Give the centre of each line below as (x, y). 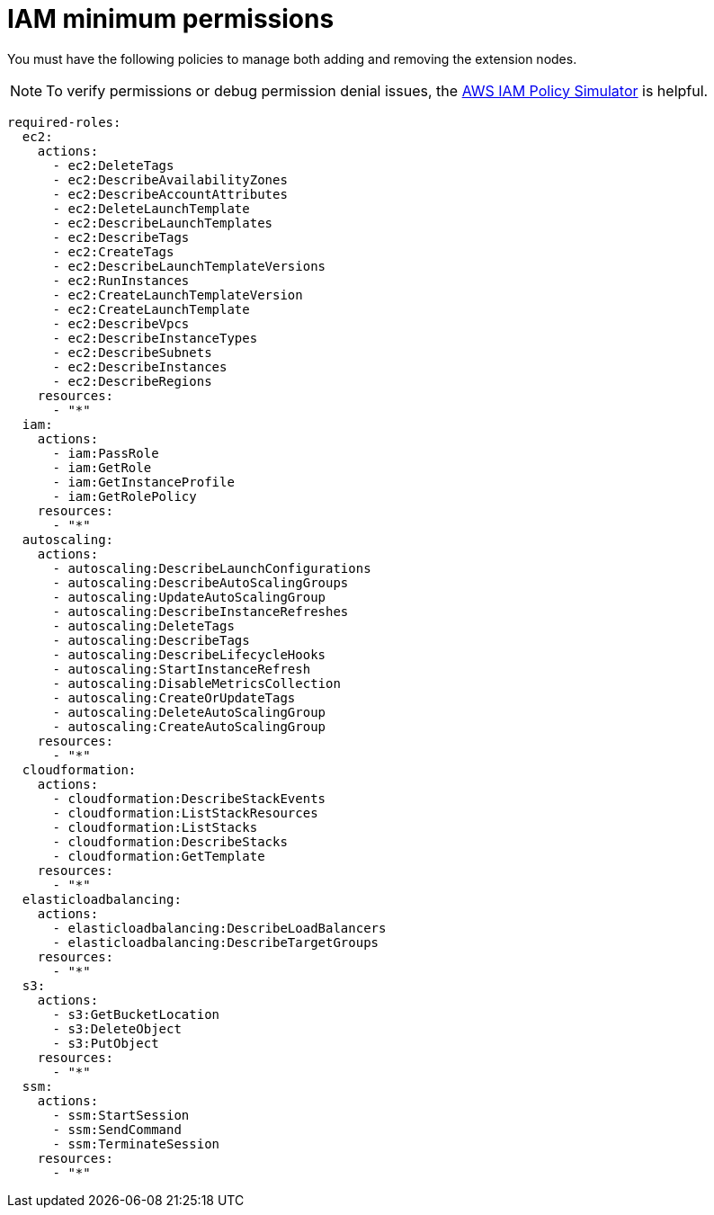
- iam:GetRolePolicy (125, 496)
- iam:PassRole (106, 453)
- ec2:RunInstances (121, 280)
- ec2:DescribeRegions (132, 381)
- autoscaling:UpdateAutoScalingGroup (189, 597)
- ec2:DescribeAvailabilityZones (170, 179)
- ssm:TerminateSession (136, 1144)
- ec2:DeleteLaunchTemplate (151, 208)
